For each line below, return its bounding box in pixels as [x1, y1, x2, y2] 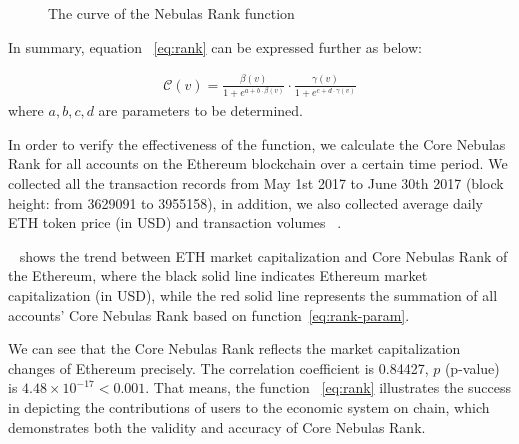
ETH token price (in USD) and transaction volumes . [8, 212, 342, 233]
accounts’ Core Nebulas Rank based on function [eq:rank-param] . [8, 304, 410, 325]
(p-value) [444, 357, 500, 378]
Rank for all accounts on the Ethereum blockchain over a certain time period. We [8, 153, 508, 174]
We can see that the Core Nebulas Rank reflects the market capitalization [8, 338, 461, 359]
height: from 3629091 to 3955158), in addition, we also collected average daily [8, 192, 483, 213]
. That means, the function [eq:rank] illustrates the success [145, 377, 512, 398]
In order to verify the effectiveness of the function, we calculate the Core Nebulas [8, 133, 506, 154]
